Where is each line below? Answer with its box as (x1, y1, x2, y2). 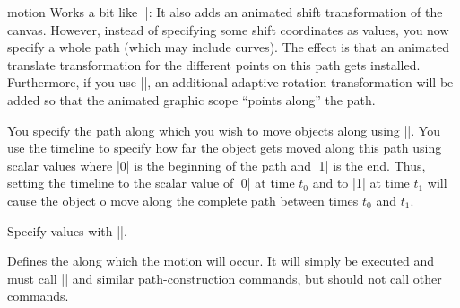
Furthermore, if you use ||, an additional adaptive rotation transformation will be (7, 73, 454, 92)
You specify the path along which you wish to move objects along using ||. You (7, 120, 440, 139)
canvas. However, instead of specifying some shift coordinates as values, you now (7, 20, 449, 39)
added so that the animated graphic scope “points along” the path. (7, 90, 376, 109)
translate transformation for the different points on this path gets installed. (7, 55, 421, 74)
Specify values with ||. (7, 221, 127, 240)
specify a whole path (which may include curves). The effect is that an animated (7, 38, 449, 57)
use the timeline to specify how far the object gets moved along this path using (7, 138, 442, 157)
